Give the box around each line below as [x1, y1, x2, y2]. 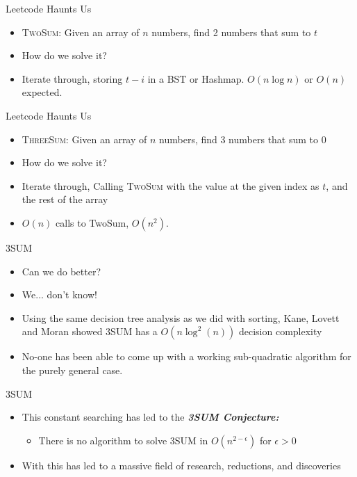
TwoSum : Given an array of [22, 24, 140, 39]
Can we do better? [22, 264, 101, 278]
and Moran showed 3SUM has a [22, 324, 158, 339]
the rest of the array [22, 192, 108, 207]
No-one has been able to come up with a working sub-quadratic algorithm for [22, 349, 351, 364]
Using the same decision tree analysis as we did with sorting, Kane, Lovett [22, 310, 340, 325]
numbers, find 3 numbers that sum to [159, 131, 319, 146]
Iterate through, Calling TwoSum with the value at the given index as [22, 178, 319, 193]
